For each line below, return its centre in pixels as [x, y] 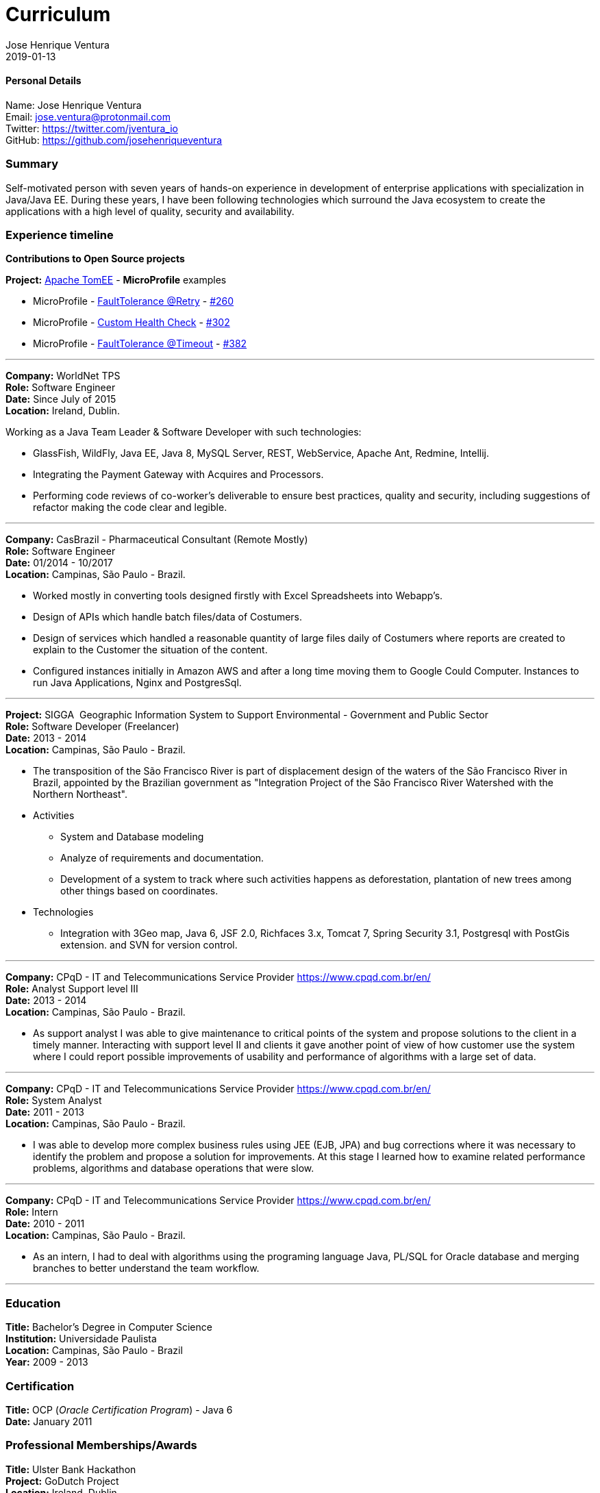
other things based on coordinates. [139, 891]
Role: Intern [32, 1212]
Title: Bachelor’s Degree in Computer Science [109, 1327]
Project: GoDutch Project [62, 1481]
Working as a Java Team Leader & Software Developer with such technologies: [184, 432]
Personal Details [43, 81]
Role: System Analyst [54, 1101]
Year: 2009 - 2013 [47, 1362]
